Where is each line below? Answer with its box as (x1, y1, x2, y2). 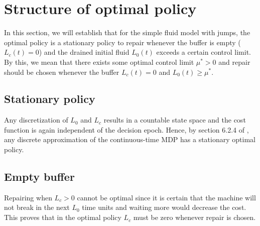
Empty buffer (4, 169, 75, 184)
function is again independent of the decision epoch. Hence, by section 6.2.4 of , (4, 124, 249, 135)
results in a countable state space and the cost (103, 115, 246, 125)
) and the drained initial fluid (39, 47, 129, 57)
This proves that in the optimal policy (4, 212, 121, 222)
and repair (218, 56, 250, 67)
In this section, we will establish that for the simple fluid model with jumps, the (4, 27, 250, 38)
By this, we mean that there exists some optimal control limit (4, 56, 194, 67)
